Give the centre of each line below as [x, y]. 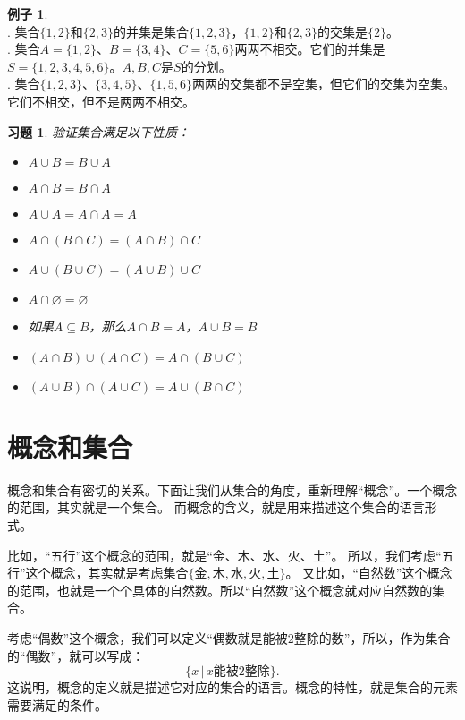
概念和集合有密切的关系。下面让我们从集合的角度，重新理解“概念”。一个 [220, 489]
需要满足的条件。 [57, 704]
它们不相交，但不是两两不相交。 [101, 101]
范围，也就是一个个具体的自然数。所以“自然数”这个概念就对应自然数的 [226, 590]
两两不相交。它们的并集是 [310, 49]
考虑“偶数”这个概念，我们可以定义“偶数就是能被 [148, 638]
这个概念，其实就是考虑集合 [107, 573]
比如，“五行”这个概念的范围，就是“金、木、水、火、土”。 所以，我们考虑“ [224, 555]
